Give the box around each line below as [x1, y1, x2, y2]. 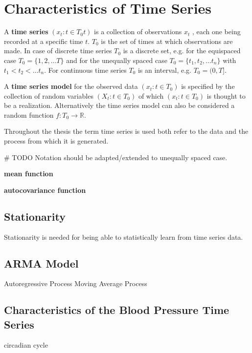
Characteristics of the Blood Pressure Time [4, 302, 229, 317]
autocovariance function [4, 185, 86, 195]
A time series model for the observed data [4, 81, 138, 91]
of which [138, 90, 164, 101]
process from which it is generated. [4, 136, 109, 146]
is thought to [206, 90, 246, 101]
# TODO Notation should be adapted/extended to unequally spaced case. [4, 152, 228, 162]
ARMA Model [4, 255, 79, 270]
